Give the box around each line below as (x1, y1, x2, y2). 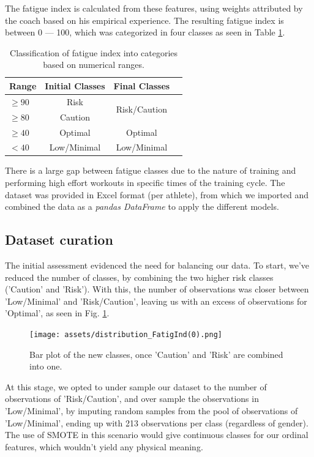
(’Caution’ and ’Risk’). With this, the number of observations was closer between (5, 283, 309, 295)
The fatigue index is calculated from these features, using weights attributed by (5, 2, 303, 14)
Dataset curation (5, 230, 113, 249)
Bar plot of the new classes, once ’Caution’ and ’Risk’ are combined (29, 347, 283, 360)
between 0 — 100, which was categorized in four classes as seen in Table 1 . (5, 26, 285, 39)
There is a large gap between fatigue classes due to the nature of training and (5, 164, 296, 177)
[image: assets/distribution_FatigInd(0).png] (29, 330, 222, 339)
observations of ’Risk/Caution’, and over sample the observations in (5, 392, 259, 405)
